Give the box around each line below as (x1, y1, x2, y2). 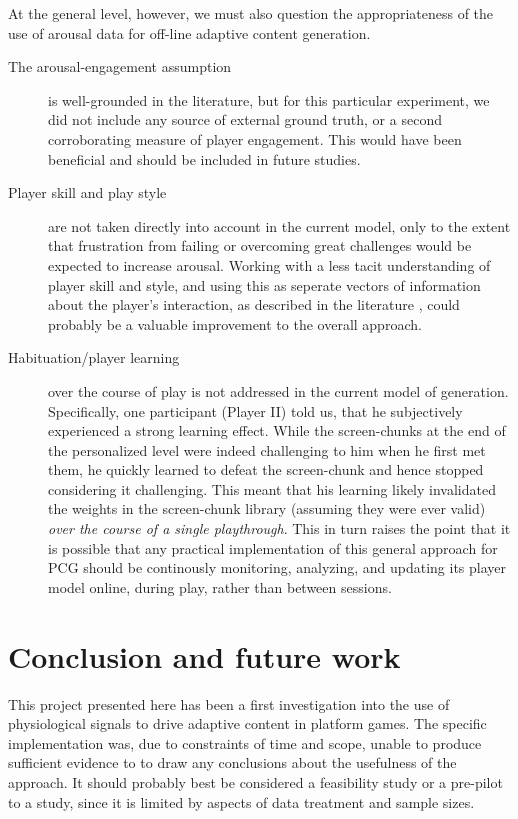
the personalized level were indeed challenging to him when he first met (48, 439, 486, 460)
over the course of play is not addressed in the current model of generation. (48, 380, 509, 401)
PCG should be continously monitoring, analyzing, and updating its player (48, 557, 507, 578)
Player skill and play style (8, 182, 167, 203)
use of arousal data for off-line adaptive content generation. (8, 22, 371, 43)
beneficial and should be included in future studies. (48, 148, 361, 169)
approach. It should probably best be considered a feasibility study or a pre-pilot (8, 771, 503, 792)
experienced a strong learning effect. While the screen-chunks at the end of (48, 420, 506, 441)
